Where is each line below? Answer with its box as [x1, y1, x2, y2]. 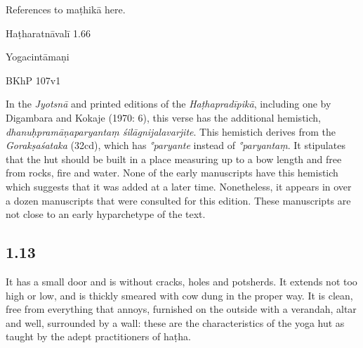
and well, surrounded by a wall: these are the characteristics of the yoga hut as [6, 315, 345, 330]
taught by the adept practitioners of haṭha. [6, 329, 191, 344]
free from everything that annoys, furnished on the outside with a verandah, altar [6, 302, 357, 316]
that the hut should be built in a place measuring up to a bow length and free [6, 151, 342, 166]
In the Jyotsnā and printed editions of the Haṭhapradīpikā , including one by [6, 96, 331, 111]
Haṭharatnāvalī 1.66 [6, 25, 91, 40]
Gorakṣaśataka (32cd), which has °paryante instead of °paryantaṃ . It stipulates [6, 138, 345, 153]
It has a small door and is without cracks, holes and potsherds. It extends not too [6, 273, 357, 288]
